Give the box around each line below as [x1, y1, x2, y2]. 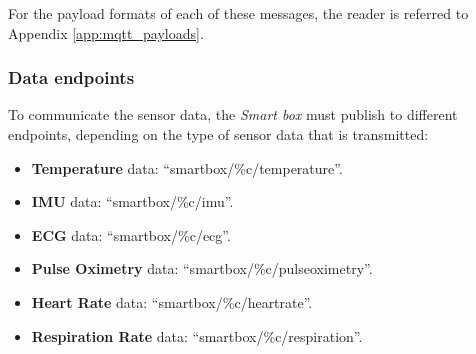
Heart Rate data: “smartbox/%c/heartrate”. [31, 291, 313, 312]
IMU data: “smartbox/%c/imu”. [31, 191, 234, 212]
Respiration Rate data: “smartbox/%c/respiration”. [31, 325, 363, 346]
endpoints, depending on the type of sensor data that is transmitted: [8, 124, 429, 144]
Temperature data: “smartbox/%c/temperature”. [31, 157, 343, 178]
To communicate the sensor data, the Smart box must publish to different [8, 104, 458, 125]
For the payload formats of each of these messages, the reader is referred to [8, 3, 469, 23]
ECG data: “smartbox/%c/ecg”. [31, 224, 231, 245]
